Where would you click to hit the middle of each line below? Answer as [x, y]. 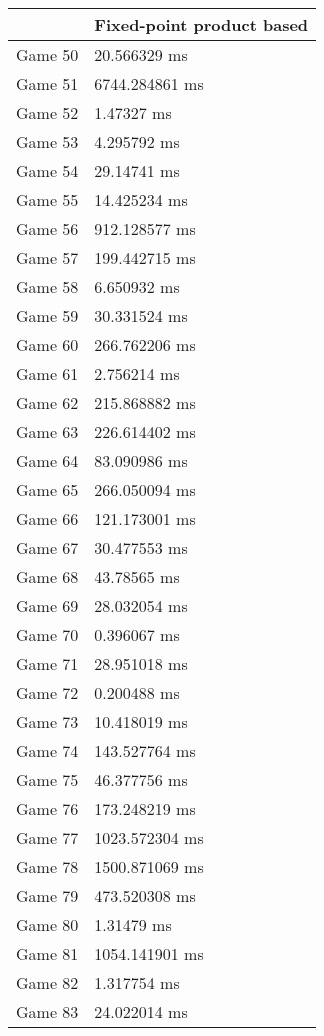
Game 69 [47, 605]
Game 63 [47, 431]
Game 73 [47, 721]
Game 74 [47, 750]
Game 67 [47, 547]
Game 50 [47, 54]
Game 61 [47, 373]
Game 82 [47, 982]
